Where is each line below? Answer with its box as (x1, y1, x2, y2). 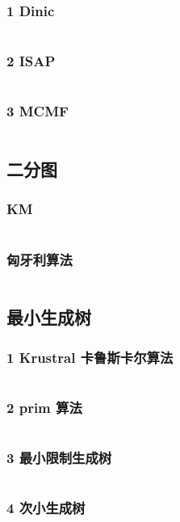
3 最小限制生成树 (6, 448, 112, 468)
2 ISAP (6, 51, 56, 71)
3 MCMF (6, 101, 69, 121)
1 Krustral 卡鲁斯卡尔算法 (6, 347, 174, 367)
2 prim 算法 (6, 397, 82, 417)
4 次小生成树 (6, 498, 86, 518)
